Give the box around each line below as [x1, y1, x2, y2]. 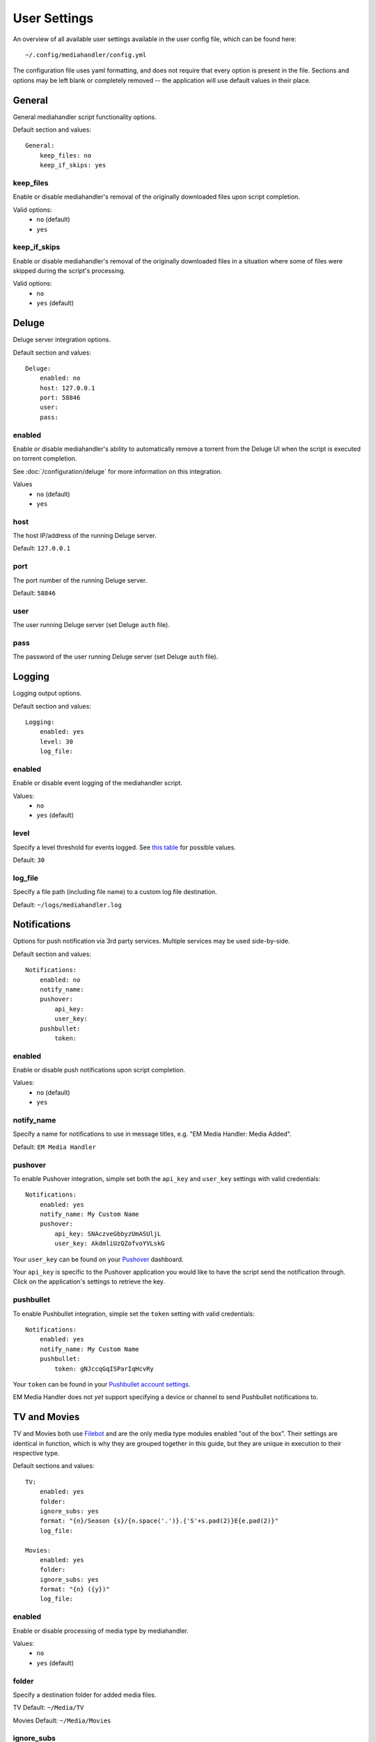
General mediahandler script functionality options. [13, 112, 157, 121]
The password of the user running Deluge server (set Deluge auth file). [13, 652, 219, 661]
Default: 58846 [13, 589, 56, 597]
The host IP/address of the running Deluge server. [13, 532, 157, 540]
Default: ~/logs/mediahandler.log [13, 900, 122, 909]
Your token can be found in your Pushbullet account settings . [13, 1380, 191, 1388]
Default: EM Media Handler [13, 1143, 97, 1151]
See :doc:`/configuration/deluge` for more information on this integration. [13, 467, 223, 475]
